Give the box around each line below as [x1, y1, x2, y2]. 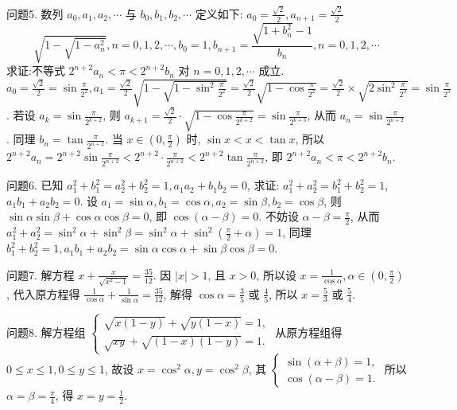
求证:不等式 [6, 62, 65, 79]
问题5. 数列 [6, 5, 64, 21]
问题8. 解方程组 [6, 323, 86, 340]
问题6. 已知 [6, 177, 64, 193]
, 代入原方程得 [6, 285, 80, 302]
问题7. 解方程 [6, 266, 75, 283]
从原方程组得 [275, 323, 343, 340]
